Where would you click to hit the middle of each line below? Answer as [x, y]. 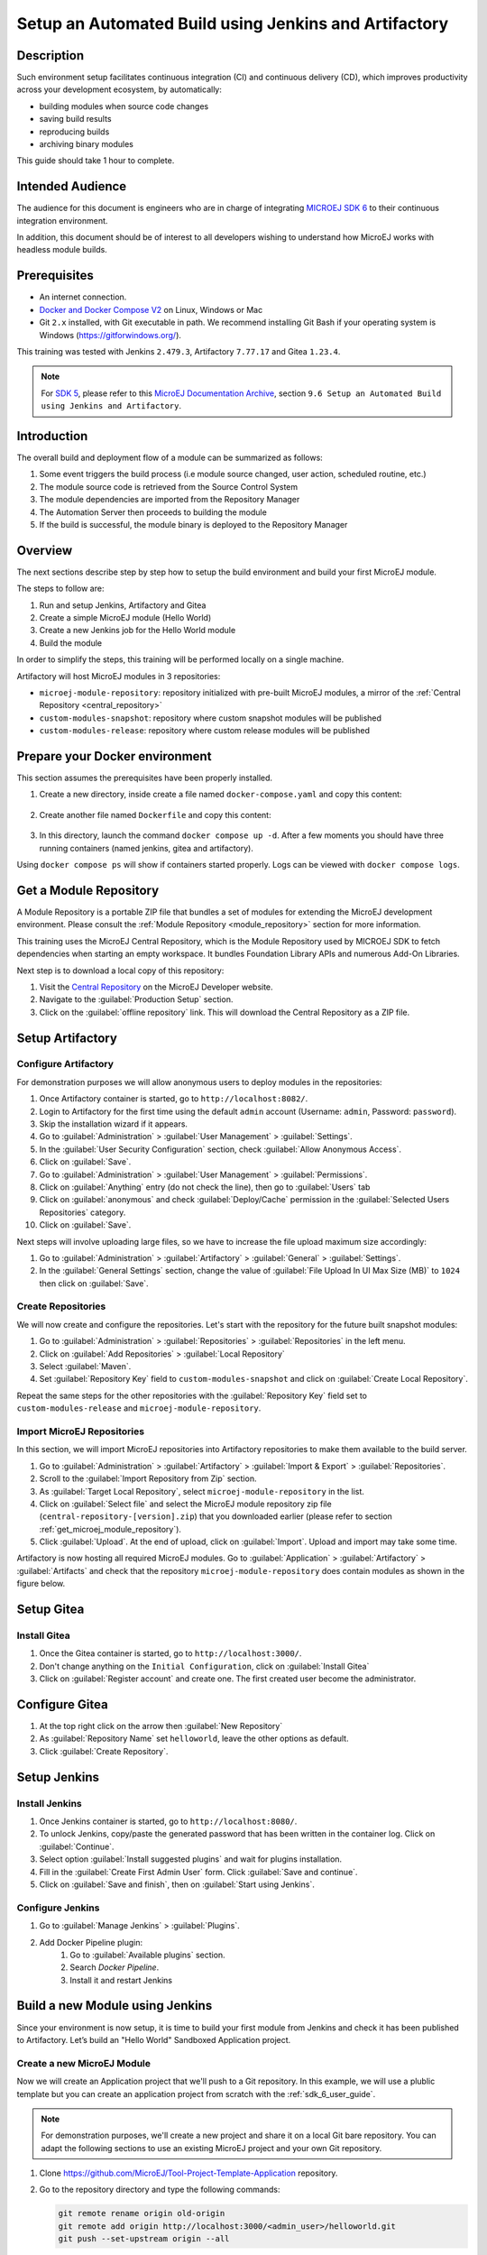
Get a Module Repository [88, 890]
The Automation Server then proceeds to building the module [153, 512]
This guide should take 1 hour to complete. [96, 161]
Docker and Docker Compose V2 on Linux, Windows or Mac [151, 309]
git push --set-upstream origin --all [144, 2239]
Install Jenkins [50, 1803]
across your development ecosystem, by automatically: [119, 89]
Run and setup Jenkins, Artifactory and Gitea [123, 605]
